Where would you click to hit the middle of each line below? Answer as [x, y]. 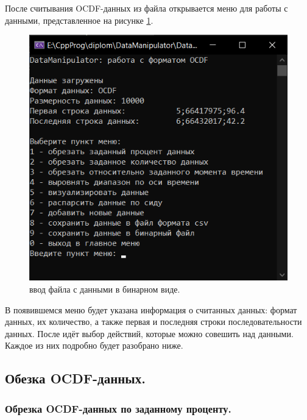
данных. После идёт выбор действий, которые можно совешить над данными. [149, 333]
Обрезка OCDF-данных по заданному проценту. [118, 408]
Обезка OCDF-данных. [75, 378]
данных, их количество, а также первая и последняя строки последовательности [153, 322]
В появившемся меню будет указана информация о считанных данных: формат [151, 309]
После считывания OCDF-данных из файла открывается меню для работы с [146, 8]
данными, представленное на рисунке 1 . [79, 20]
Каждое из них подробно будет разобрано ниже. [94, 345]
